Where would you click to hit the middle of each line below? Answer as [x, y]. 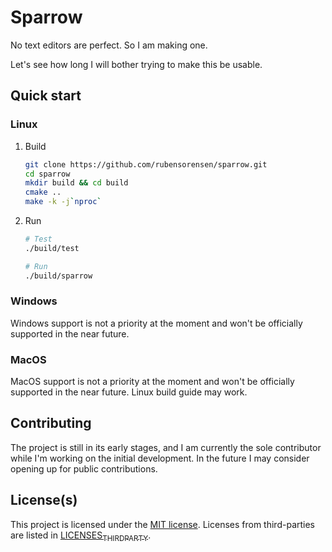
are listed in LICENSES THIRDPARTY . [81, 536]
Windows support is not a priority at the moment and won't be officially [156, 323]
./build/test [52, 248]
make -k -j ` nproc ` [63, 202]
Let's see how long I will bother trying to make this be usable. [136, 64]
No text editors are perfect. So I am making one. [109, 45]
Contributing [51, 423]
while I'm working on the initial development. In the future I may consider [160, 458]
